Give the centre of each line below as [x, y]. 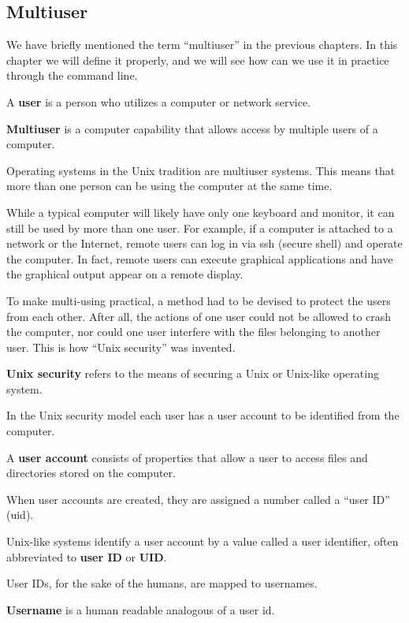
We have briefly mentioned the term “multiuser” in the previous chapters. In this [202, 45]
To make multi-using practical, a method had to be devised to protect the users [199, 300]
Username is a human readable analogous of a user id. [141, 609]
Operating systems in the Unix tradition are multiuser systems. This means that [201, 170]
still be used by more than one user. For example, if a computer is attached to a [200, 228]
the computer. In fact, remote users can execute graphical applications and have [200, 258]
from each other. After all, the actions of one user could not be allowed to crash [199, 316]
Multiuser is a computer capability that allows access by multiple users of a [192, 128]
